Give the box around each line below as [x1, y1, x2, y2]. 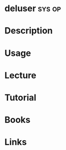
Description [4, 25, 53, 37]
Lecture [4, 70, 37, 81]
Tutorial [4, 92, 37, 103]
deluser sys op [4, 3, 61, 14]
